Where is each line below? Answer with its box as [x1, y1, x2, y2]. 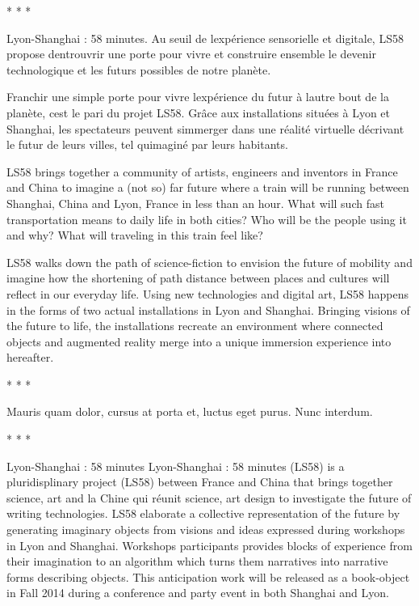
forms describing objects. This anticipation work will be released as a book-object [6, 568, 410, 585]
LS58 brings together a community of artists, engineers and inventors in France [6, 163, 398, 180]
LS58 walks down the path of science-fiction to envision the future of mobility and [6, 253, 413, 270]
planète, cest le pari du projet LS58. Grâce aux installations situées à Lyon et [6, 104, 391, 121]
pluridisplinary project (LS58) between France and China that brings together [6, 473, 393, 490]
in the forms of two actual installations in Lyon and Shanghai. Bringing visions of [6, 301, 410, 318]
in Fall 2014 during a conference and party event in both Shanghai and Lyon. [6, 584, 389, 601]
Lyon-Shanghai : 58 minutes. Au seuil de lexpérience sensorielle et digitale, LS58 [6, 29, 404, 46]
